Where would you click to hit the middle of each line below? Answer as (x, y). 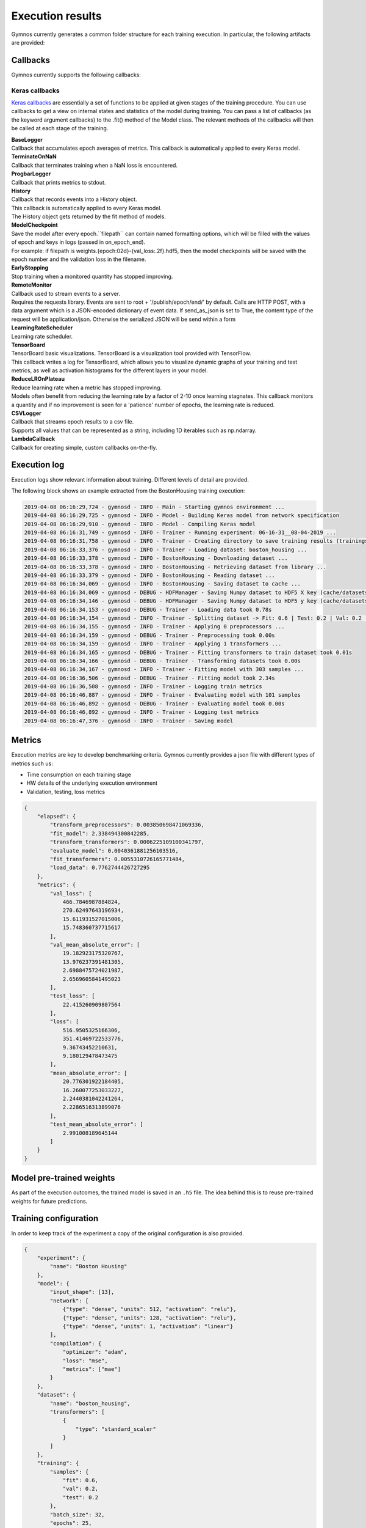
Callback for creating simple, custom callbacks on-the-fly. (84, 447)
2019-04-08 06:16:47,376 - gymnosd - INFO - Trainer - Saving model (129, 721)
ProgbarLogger (31, 174)
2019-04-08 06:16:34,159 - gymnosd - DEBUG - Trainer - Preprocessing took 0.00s (150, 635)
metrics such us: (32, 763)
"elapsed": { (56, 817)
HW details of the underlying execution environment (92, 783)
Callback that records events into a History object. (74, 199)
